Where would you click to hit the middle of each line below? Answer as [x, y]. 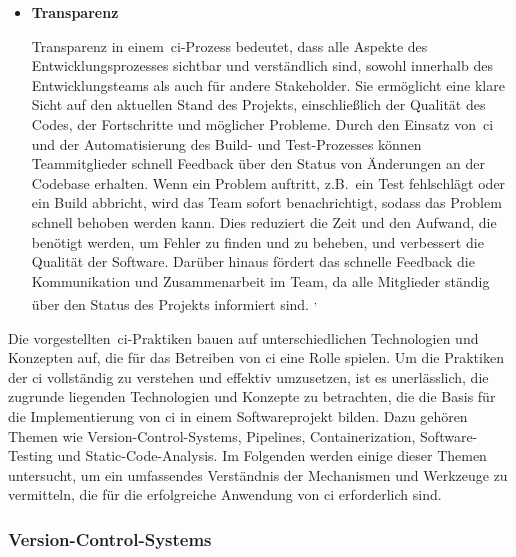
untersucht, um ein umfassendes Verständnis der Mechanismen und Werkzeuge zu [258, 474]
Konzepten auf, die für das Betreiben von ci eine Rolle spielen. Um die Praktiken [256, 357]
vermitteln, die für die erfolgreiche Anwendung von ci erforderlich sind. [225, 494]
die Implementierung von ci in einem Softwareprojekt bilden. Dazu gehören [238, 415]
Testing [30, 455]
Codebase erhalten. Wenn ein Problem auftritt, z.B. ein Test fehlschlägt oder [268, 182]
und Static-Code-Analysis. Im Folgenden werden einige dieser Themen [272, 455]
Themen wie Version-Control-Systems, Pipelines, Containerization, [212, 435]
